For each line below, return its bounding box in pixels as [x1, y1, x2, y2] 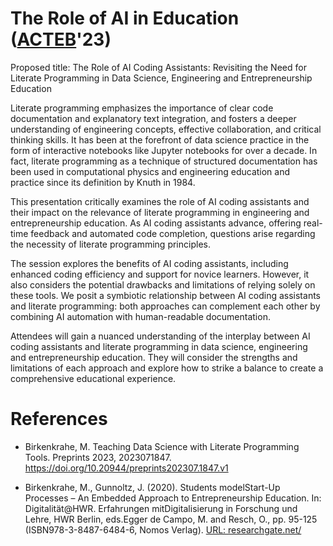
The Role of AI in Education [10, 7, 240, 30]
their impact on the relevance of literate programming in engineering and [10, 206, 310, 218]
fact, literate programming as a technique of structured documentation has [10, 155, 318, 167]
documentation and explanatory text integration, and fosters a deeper [10, 112, 297, 124]
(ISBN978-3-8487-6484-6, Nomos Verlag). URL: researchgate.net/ [24, 523, 302, 536]
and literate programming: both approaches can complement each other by [10, 300, 321, 312]
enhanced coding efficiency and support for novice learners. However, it [10, 268, 310, 280]
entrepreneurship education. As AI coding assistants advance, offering [10, 217, 302, 229]
